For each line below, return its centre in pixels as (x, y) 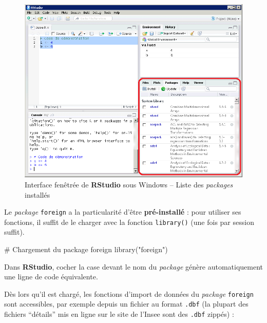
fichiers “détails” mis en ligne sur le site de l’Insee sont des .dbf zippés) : (119, 314)
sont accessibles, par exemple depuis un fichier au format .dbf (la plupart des (126, 304)
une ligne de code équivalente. (51, 277)
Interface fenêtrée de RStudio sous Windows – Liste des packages (129, 184)
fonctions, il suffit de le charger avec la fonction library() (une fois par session (129, 222)
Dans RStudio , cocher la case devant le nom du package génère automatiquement (133, 266)
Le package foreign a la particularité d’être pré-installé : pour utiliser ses (123, 212)
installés (37, 194)
